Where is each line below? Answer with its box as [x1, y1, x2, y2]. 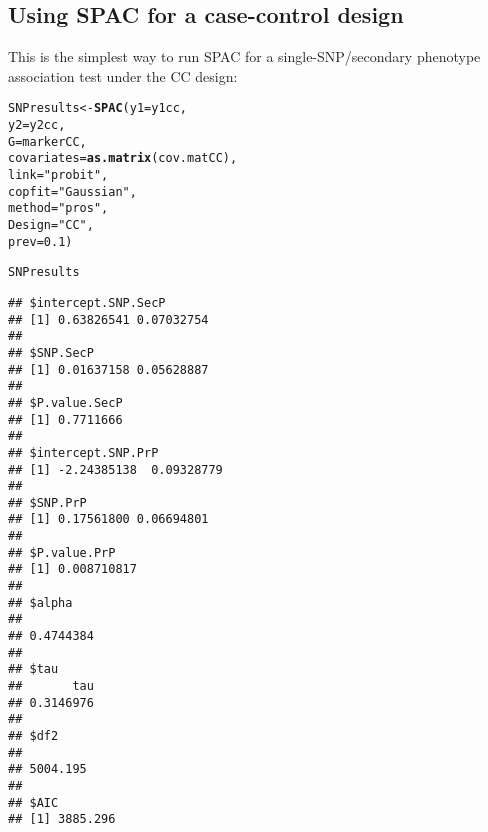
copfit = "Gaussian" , [8, 184, 137, 199]
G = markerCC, [8, 134, 87, 149]
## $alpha [8, 595, 73, 610]
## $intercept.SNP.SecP [8, 295, 166, 310]
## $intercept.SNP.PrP [8, 445, 159, 460]
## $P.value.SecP [8, 395, 123, 410]
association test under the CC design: [8, 65, 238, 86]
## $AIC [8, 795, 59, 810]
